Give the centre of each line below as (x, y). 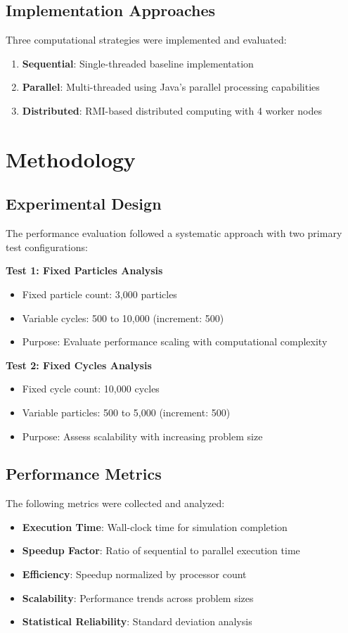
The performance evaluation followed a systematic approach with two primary (174, 233)
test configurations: (47, 247)
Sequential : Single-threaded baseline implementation (138, 63)
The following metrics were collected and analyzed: (115, 503)
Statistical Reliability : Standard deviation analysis (137, 621)
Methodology (71, 159)
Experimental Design (84, 204)
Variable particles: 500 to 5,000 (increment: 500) (126, 412)
